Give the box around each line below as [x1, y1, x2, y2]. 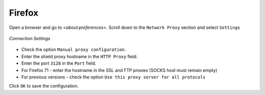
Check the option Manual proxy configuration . [21, 47, 126, 52]
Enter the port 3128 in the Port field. [21, 60, 97, 66]
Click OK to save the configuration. [9, 83, 79, 89]
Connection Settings [9, 35, 51, 41]
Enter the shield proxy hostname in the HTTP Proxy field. [21, 53, 138, 59]
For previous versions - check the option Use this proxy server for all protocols [21, 74, 206, 80]
